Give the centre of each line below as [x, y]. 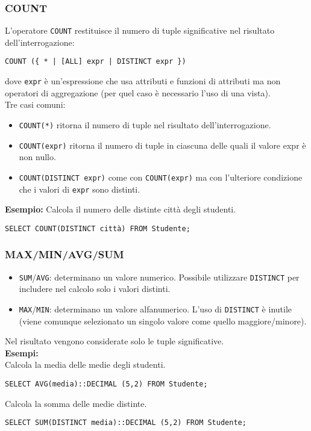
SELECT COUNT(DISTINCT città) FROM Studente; [98, 228]
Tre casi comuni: [35, 104]
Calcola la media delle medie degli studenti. [85, 364]
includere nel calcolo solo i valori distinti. [95, 289]
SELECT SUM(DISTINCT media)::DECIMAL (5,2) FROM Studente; [126, 423]
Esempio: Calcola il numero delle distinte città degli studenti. [121, 209]
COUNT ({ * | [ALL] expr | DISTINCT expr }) [96, 62]
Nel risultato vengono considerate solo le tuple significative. [115, 341]
